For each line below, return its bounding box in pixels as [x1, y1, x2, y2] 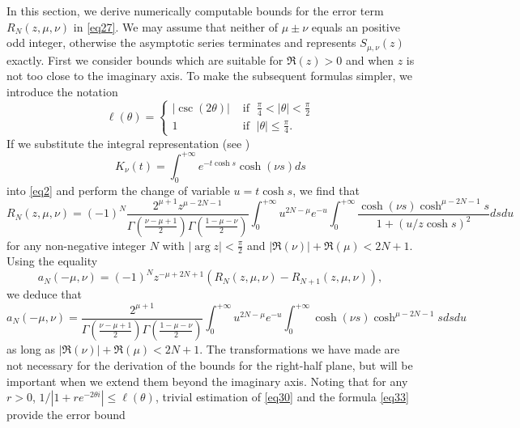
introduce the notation [6, 83, 118, 100]
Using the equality [6, 252, 98, 269]
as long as [6, 341, 56, 358]
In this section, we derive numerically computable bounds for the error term [6, 2, 384, 19]
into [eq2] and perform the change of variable [6, 181, 230, 198]
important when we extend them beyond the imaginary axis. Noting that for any [6, 372, 408, 389]
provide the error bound [6, 406, 126, 423]
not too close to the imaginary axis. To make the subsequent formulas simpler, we [6, 67, 413, 84]
